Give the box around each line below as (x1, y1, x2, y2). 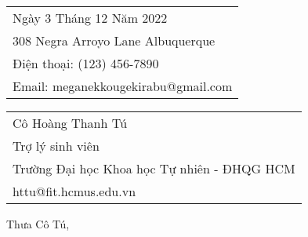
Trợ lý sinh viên (13, 137, 100, 155)
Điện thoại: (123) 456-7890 (13, 54, 159, 72)
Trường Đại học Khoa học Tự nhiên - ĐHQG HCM (13, 159, 295, 177)
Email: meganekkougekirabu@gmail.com (13, 77, 233, 95)
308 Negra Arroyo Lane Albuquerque (13, 31, 216, 49)
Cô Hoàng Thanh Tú (13, 114, 128, 132)
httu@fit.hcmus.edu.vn (13, 182, 136, 200)
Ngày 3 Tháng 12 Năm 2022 (13, 9, 168, 27)
